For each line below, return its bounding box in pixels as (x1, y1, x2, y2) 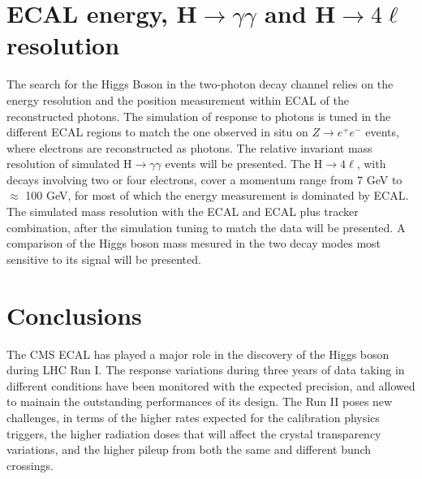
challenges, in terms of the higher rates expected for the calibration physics (6, 408, 380, 425)
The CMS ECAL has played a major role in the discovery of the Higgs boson (6, 345, 390, 362)
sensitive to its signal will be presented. (6, 250, 201, 267)
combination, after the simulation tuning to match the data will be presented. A (6, 218, 406, 235)
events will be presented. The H (165, 155, 323, 172)
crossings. (6, 456, 54, 473)
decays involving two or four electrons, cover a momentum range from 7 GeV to (6, 170, 403, 188)
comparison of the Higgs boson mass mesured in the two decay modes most (6, 235, 381, 252)
